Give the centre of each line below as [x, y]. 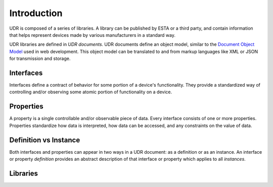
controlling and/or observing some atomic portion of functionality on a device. [91, 92]
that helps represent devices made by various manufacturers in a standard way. [92, 35]
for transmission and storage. [40, 58]
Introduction [36, 13]
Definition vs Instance [45, 140]
